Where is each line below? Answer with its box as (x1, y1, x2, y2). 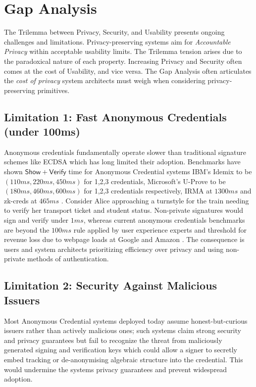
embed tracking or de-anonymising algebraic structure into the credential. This (4, 354, 243, 364)
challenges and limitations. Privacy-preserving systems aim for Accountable (4, 36, 231, 47)
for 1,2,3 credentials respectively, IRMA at (84, 186, 212, 196)
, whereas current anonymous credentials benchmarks (83, 215, 245, 225)
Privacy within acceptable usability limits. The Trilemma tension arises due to (4, 46, 242, 56)
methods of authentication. (27, 253, 109, 264)
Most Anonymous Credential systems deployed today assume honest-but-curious (4, 315, 248, 326)
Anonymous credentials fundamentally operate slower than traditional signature (4, 146, 246, 157)
